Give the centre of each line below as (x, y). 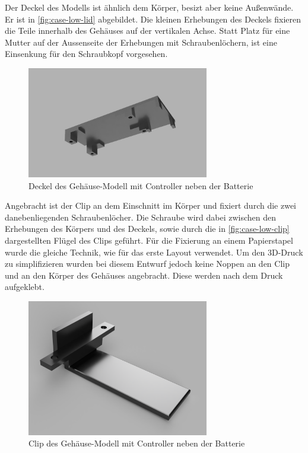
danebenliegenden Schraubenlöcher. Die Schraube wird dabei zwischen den (141, 217)
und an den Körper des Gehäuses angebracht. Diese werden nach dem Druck (144, 275)
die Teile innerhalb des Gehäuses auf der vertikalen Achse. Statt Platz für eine (147, 31)
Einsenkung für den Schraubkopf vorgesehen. (86, 54)
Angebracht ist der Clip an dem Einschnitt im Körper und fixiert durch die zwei (150, 205)
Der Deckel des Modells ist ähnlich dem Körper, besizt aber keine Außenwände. (149, 7)
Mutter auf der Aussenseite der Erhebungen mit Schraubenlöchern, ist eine (141, 42)
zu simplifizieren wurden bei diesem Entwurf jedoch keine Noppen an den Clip (147, 264)
